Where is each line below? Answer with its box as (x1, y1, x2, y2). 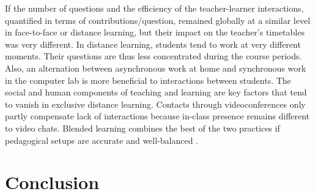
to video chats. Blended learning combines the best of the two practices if (5, 121, 280, 134)
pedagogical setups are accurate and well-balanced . (5, 133, 199, 146)
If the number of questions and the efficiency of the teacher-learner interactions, (5, 2, 304, 14)
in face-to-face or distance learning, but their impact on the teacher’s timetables (5, 26, 305, 39)
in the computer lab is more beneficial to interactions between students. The (5, 73, 291, 86)
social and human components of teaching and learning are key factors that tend (5, 86, 307, 99)
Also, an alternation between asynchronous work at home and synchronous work (5, 61, 306, 74)
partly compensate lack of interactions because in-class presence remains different (5, 110, 310, 122)
